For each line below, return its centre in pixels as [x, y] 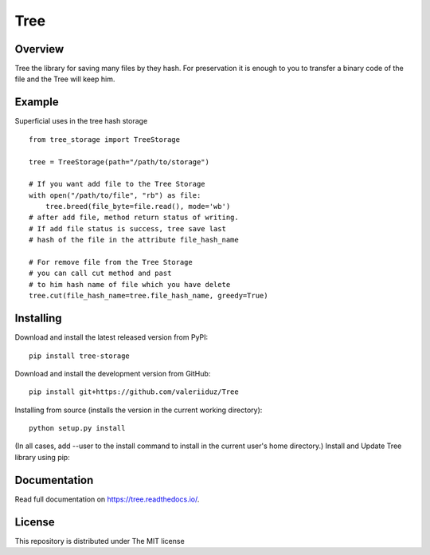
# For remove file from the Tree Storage [111, 262]
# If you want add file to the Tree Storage [117, 184]
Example [37, 102]
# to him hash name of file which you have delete [130, 284]
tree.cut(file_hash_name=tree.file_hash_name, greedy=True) [149, 296]
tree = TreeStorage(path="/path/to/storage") [119, 162]
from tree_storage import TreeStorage [105, 139]
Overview [39, 49]
